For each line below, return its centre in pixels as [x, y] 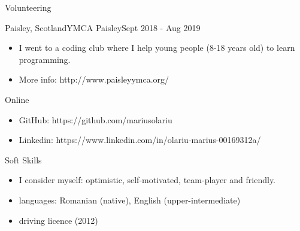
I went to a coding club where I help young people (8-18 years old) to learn [157, 48]
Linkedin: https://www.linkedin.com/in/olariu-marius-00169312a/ [140, 140]
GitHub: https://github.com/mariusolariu [96, 119]
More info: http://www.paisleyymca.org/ [94, 79]
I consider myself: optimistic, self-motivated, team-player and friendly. [147, 180]
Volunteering [28, 7]
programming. [45, 59]
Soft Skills [23, 159]
